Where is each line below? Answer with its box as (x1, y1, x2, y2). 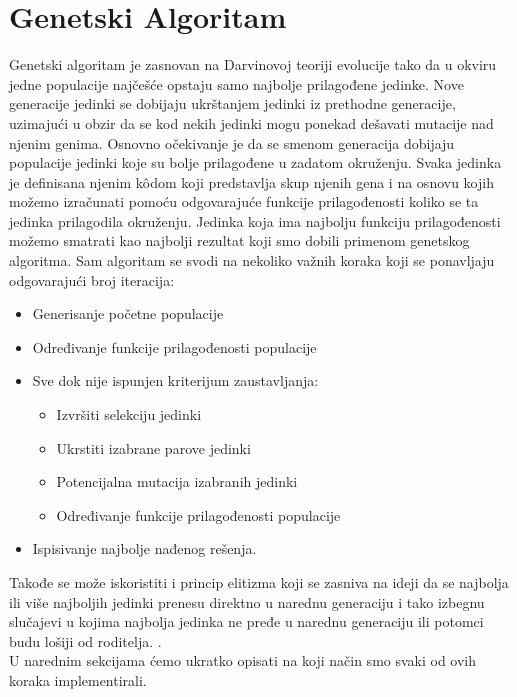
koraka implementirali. (9, 669, 147, 690)
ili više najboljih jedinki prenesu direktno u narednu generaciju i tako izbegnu (9, 591, 485, 612)
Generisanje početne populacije (32, 303, 224, 324)
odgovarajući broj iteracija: (9, 269, 175, 290)
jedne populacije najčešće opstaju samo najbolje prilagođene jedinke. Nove (9, 73, 464, 94)
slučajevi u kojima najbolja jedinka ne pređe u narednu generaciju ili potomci (9, 611, 484, 632)
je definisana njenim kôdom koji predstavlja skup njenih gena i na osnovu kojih (9, 171, 494, 192)
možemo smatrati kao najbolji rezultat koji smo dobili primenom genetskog (9, 230, 470, 251)
